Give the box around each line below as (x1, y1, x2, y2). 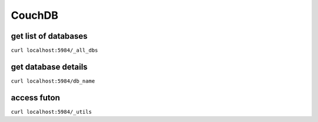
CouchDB (11, 9, 58, 22)
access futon (11, 93, 60, 103)
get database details (11, 62, 88, 72)
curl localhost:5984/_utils (11, 109, 92, 115)
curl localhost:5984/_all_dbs (11, 47, 98, 54)
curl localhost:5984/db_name (11, 77, 95, 84)
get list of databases (11, 31, 88, 41)
